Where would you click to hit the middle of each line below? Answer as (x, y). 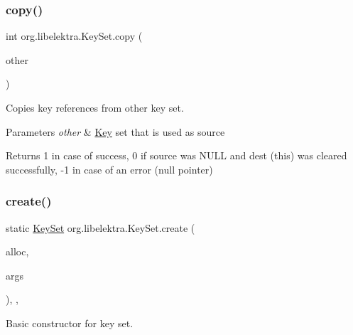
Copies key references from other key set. (95, 107)
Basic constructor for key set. (70, 323)
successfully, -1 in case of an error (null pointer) (109, 169)
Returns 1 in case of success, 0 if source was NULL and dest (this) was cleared (176, 155)
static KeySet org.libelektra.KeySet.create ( (101, 227)
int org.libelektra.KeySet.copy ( (74, 36)
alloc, (17, 251)
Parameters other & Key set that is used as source (115, 131)
